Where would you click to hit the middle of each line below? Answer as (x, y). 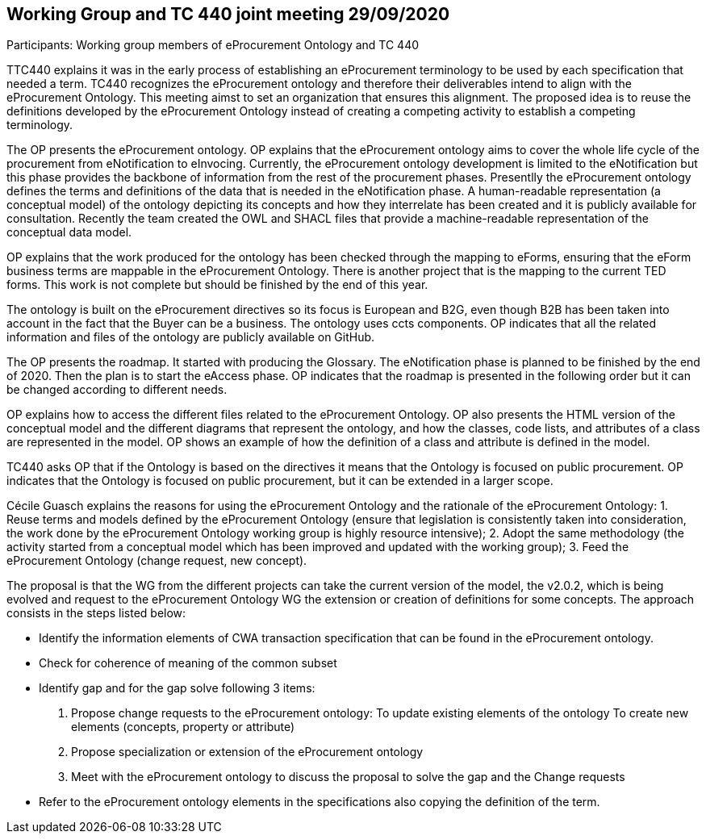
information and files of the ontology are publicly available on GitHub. (191, 337)
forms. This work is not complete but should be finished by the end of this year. (217, 285)
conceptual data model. (69, 232)
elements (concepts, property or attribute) (183, 727)
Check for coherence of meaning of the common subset (188, 663)
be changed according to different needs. (117, 390)
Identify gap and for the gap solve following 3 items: (177, 688)
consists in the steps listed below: (96, 613)
